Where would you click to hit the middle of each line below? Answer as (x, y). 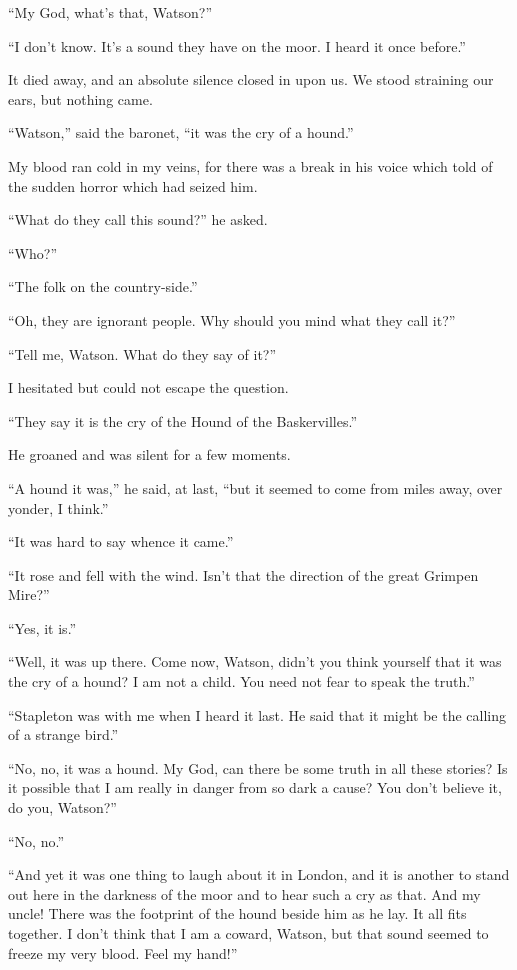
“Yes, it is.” (42, 627)
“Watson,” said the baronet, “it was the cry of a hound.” (181, 132)
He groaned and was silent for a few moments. (149, 454)
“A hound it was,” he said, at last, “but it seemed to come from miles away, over (255, 487)
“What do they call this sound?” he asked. (138, 219)
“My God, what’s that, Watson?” (110, 12)
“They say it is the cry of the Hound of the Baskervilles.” (182, 420)
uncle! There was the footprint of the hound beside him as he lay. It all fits (237, 913)
